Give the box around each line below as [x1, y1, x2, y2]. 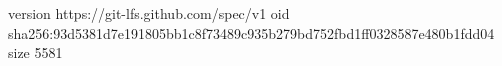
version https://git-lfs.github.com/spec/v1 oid [8, 3, 290, 23]
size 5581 [8, 42, 63, 63]
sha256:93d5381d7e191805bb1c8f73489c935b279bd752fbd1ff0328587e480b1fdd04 [8, 22, 495, 43]
